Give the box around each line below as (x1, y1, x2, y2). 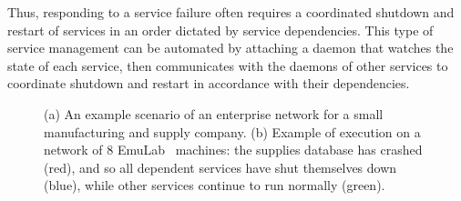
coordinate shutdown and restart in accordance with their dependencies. (7, 74, 410, 93)
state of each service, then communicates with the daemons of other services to (7, 55, 448, 75)
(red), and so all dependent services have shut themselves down (44, 157, 397, 176)
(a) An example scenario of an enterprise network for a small (44, 104, 384, 123)
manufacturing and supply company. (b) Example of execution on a (44, 122, 421, 141)
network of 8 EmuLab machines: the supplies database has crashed (44, 140, 423, 159)
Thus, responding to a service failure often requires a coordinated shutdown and (7, 3, 455, 21)
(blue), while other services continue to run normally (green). (44, 176, 385, 195)
